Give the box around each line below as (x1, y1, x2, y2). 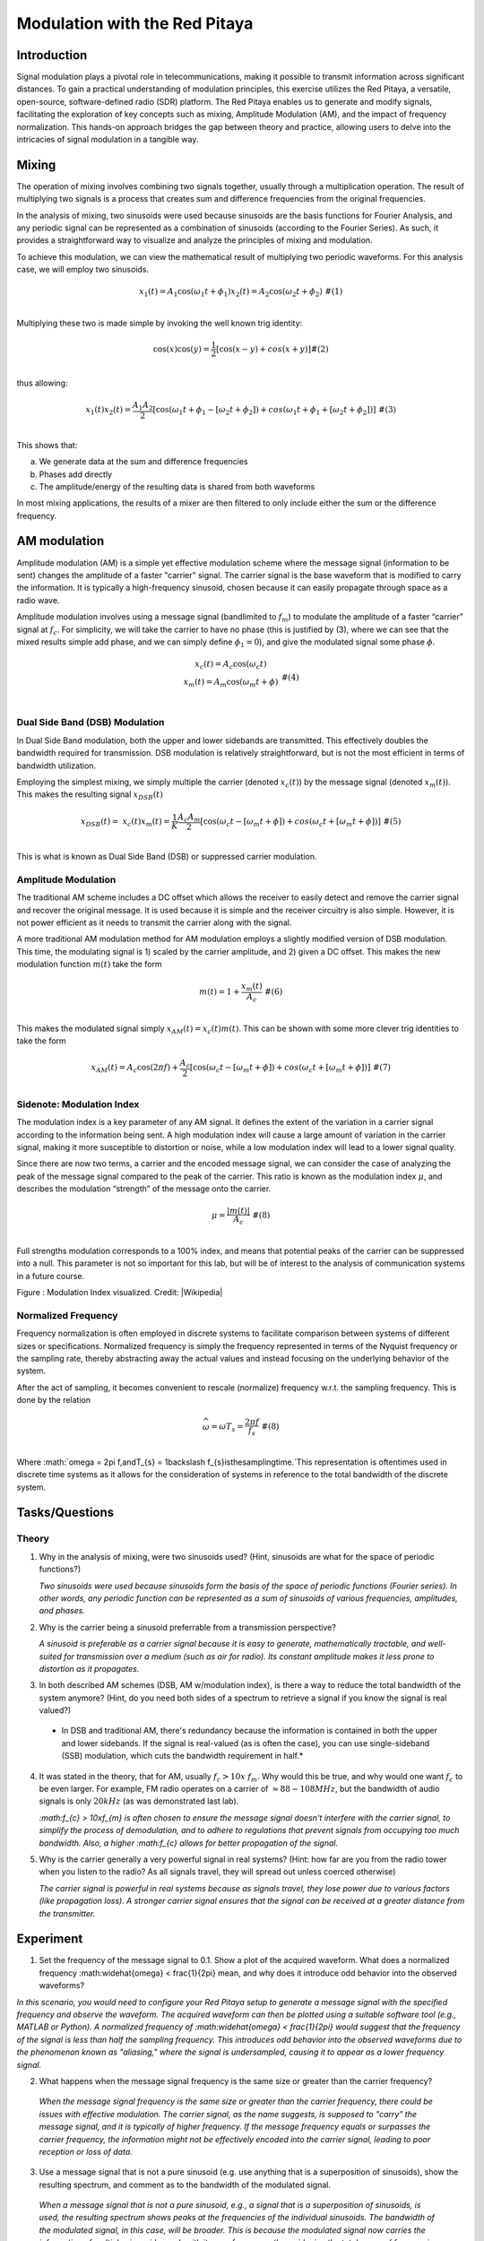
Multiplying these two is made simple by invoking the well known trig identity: (16, 318, 303, 328)
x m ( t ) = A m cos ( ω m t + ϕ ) (183, 677, 279, 689)
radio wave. (16, 594, 60, 605)
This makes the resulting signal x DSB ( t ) (16, 789, 163, 802)
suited (39, 1650, 63, 1662)
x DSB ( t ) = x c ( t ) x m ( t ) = (81, 816, 170, 828)
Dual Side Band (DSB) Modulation (16, 716, 165, 729)
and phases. (39, 1605, 85, 1616)
